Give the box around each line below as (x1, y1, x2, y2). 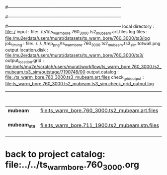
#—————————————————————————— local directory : (5, 23, 155, 29)
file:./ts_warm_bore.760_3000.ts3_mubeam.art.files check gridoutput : (5, 74, 144, 81)
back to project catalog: (5, 148, 105, 160)
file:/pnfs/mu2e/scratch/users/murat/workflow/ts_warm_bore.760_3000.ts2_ (5, 64, 162, 70)
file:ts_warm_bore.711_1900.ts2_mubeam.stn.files (40, 121, 159, 128)
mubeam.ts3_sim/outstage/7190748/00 (5, 69, 85, 75)
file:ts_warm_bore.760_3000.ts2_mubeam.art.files (40, 107, 159, 114)
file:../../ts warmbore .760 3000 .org (5, 159, 140, 172)
